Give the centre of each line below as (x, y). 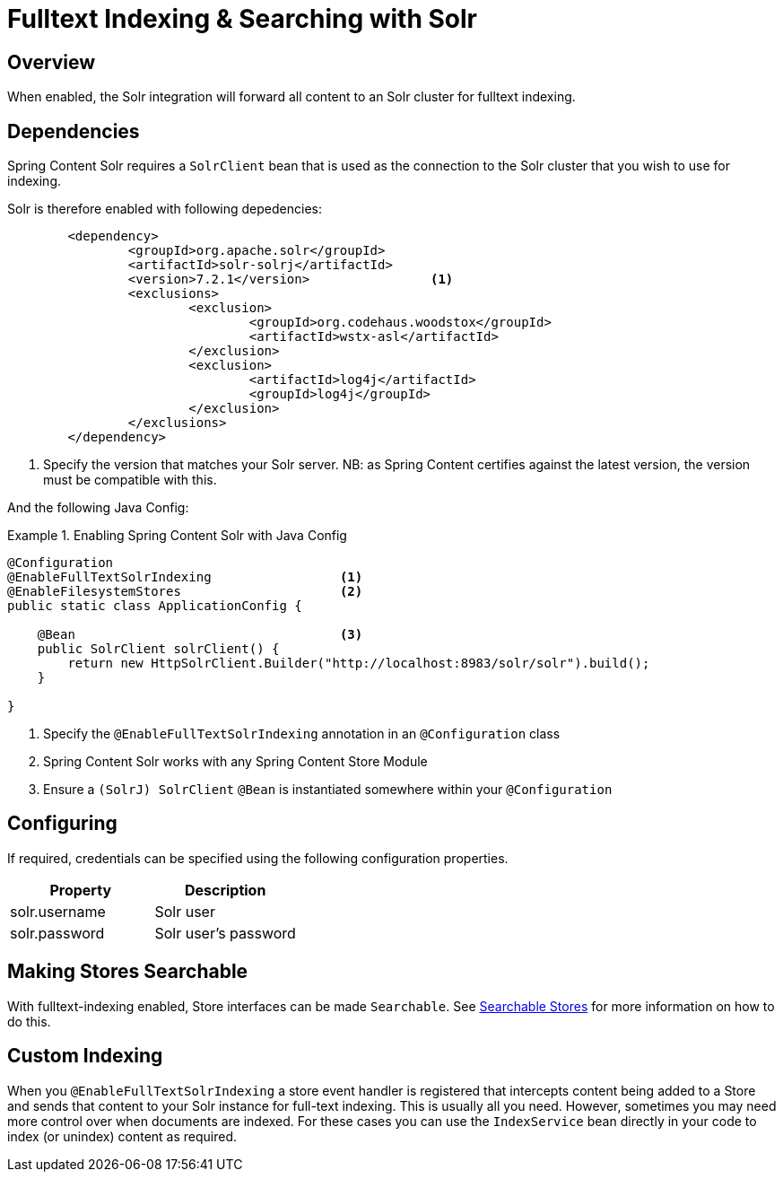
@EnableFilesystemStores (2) (185, 592)
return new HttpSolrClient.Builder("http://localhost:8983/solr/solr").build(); (359, 664)
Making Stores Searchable (128, 972)
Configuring (62, 824)
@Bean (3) (200, 635)
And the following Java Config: (98, 508)
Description (225, 890)
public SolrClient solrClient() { (158, 649)
